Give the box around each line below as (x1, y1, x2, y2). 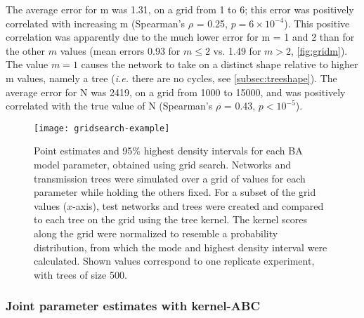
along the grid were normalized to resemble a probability (34, 225, 278, 240)
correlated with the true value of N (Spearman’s (6, 98, 213, 113)
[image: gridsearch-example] (34, 123, 170, 133)
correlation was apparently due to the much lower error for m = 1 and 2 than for (6, 29, 355, 44)
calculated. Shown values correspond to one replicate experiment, (34, 253, 315, 268)
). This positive (284, 15, 350, 30)
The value (6, 57, 48, 72)
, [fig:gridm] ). (291, 43, 348, 58)
